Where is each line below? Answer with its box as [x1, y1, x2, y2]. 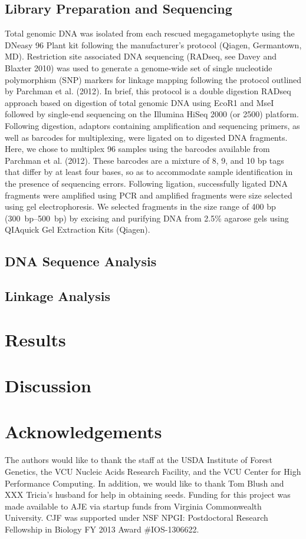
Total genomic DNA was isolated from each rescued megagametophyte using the [5, 27, 295, 39]
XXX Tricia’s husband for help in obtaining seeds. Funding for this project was [5, 488, 291, 501]
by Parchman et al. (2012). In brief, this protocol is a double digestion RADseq [5, 85, 291, 97]
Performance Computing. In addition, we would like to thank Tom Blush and [5, 477, 284, 489]
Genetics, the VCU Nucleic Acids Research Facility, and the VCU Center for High [5, 465, 301, 477]
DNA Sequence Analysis [5, 252, 157, 270]
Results [5, 327, 66, 351]
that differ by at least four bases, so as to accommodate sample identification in [5, 166, 293, 178]
